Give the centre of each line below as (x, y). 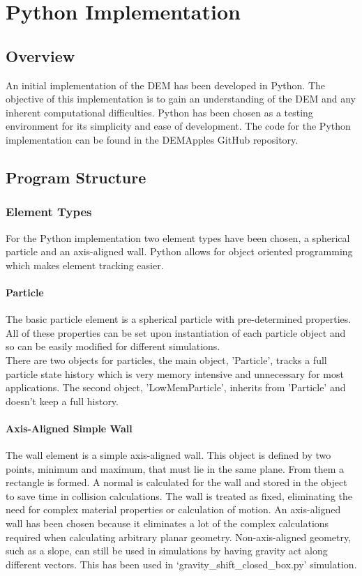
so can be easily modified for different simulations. (113, 346)
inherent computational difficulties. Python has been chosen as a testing (159, 112)
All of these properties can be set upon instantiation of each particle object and (176, 332)
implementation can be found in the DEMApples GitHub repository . (152, 139)
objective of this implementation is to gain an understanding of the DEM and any (181, 99)
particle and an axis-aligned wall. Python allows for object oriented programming (179, 251)
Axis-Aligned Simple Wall (69, 428)
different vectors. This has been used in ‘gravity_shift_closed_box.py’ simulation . (181, 564)
